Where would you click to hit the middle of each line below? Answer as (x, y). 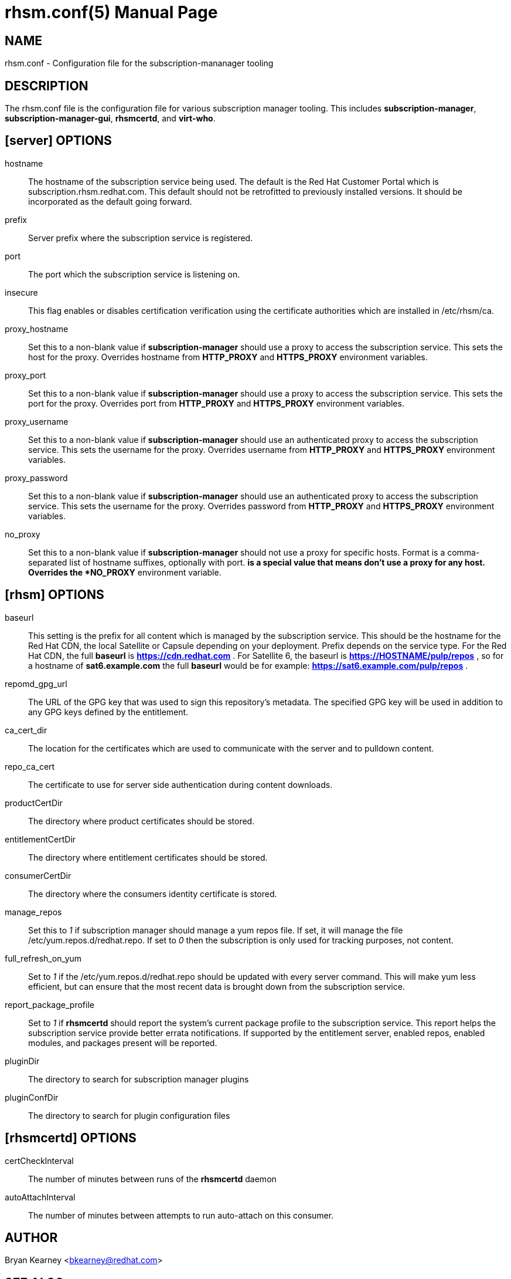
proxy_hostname (37, 329)
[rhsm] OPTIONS (54, 595)
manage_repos (33, 912)
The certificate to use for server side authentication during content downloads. (180, 784)
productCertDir (34, 803)
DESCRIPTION (47, 86)
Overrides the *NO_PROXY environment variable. (125, 572)
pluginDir (22, 1061)
